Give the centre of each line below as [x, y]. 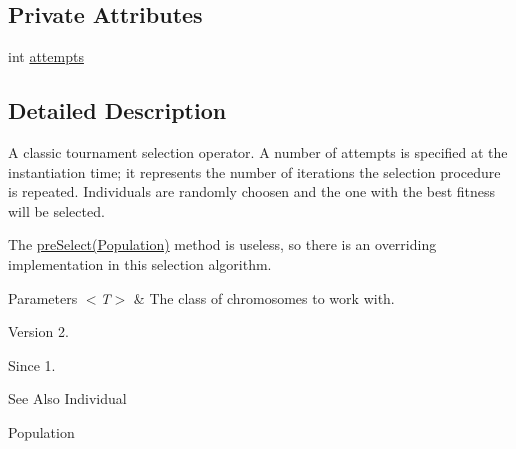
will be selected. [56, 210]
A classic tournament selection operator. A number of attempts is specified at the [258, 152]
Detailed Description [117, 110]
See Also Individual [67, 398]
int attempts [46, 56]
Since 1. [32, 364]
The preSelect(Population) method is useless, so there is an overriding [222, 244]
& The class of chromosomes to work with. [264, 297]
